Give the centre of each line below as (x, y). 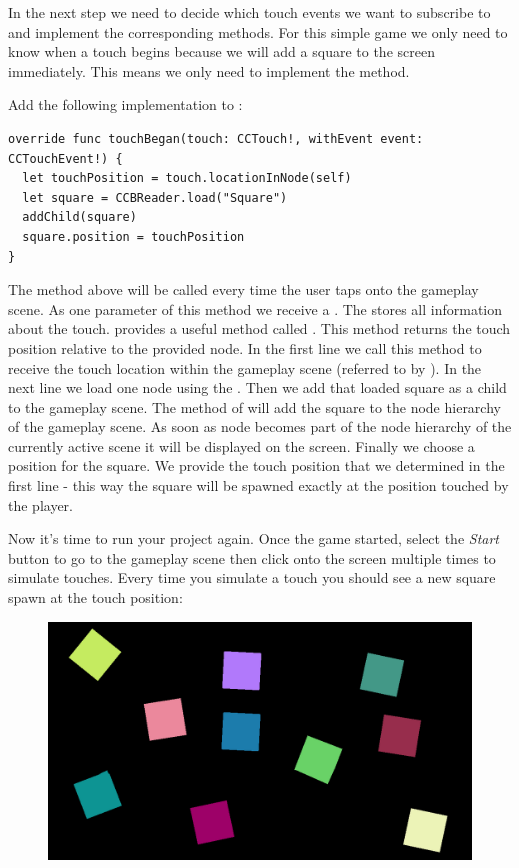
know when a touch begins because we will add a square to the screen (221, 51)
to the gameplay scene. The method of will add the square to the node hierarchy (254, 406)
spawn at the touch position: (95, 597)
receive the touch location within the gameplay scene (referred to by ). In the (245, 367)
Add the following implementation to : (125, 104)
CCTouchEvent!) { (65, 158)
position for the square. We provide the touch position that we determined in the (256, 465)
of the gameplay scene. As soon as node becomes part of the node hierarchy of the (260, 426)
